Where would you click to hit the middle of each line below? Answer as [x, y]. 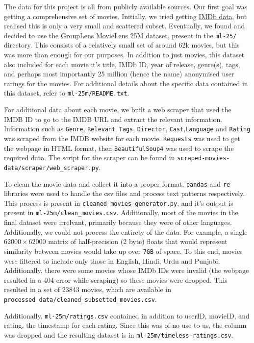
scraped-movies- [203, 159]
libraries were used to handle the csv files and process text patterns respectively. [125, 193]
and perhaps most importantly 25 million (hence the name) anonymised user [119, 74]
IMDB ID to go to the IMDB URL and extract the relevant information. [113, 119]
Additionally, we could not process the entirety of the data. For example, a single [126, 232]
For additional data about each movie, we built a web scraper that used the [118, 110]
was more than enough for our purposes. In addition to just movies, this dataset [124, 55]
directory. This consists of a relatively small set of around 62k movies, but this [122, 45]
